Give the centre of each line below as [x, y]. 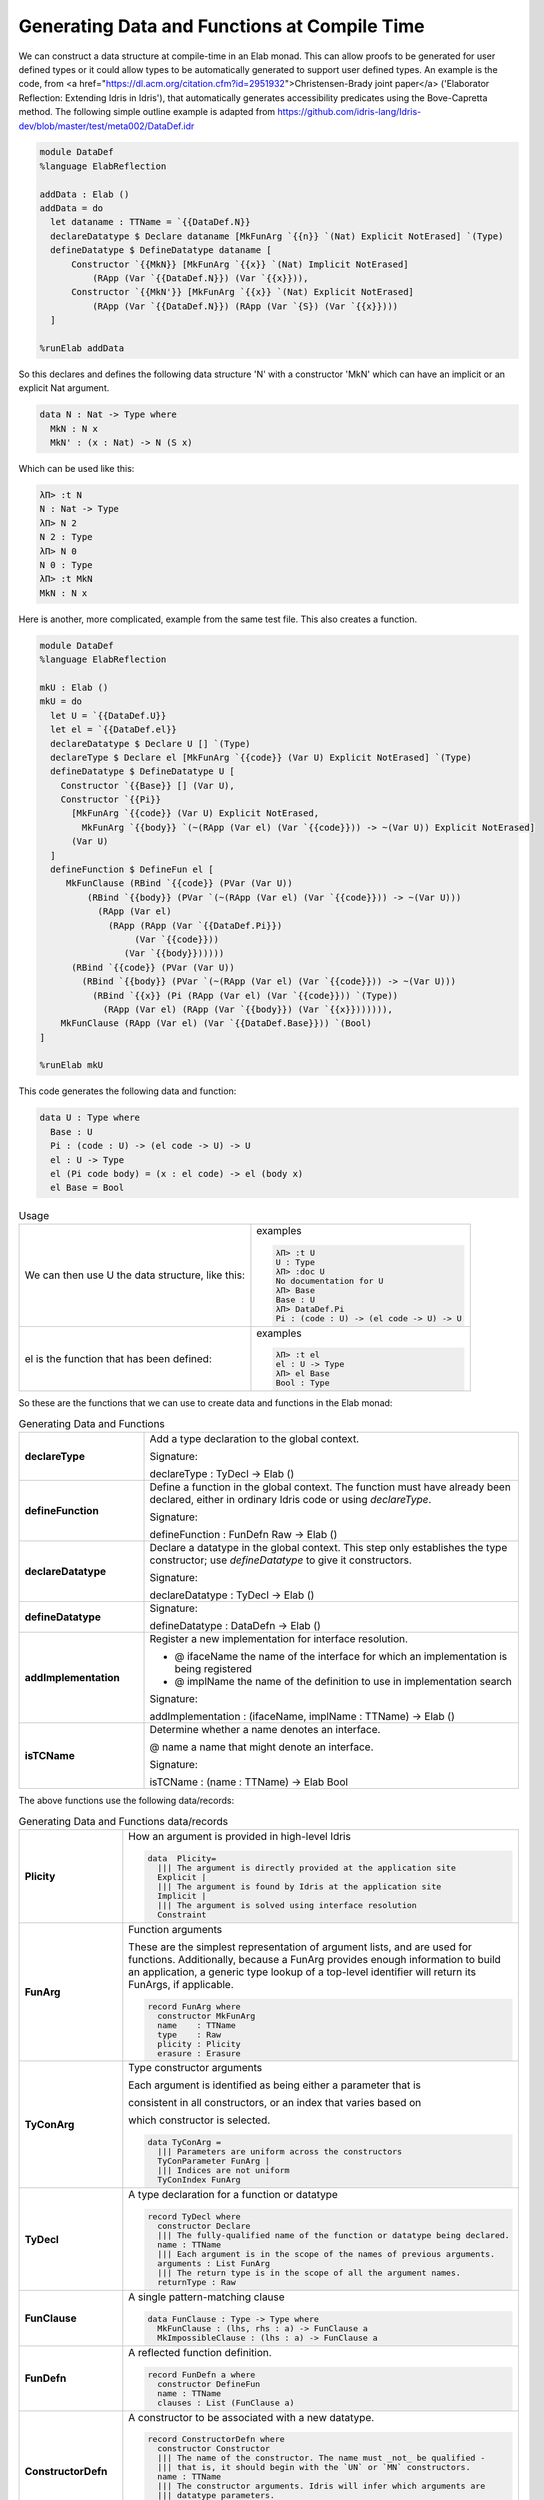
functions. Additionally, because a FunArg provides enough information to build [315, 1959]
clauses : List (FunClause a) [225, 2402]
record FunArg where [194, 2006]
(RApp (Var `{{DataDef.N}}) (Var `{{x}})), [200, 278]
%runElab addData [82, 348]
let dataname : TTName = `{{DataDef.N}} [150, 222]
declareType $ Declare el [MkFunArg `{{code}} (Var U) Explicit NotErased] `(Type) [261, 757]
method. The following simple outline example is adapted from [147, 112]
